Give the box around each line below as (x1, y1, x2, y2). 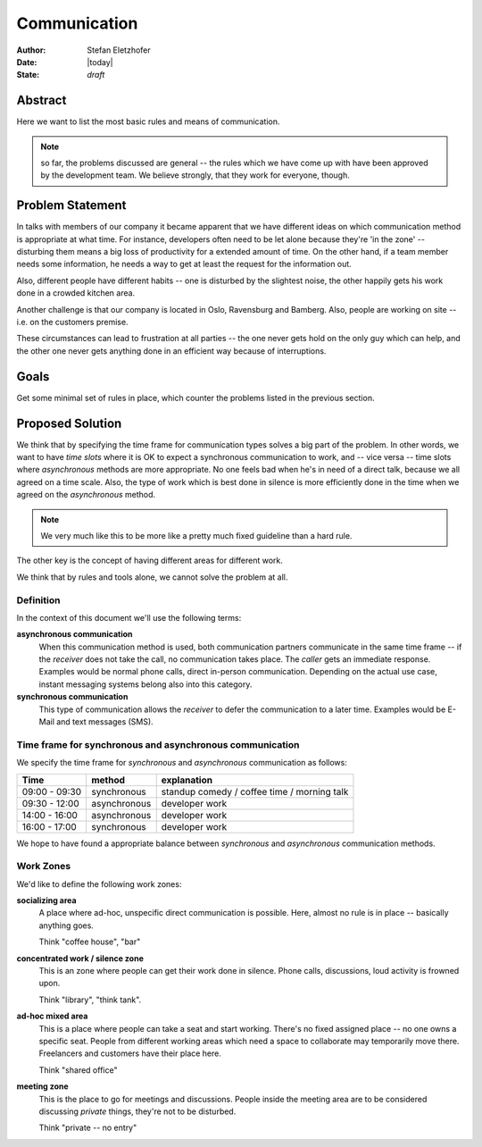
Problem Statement (16, 197, 127, 213)
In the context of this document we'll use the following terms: (16, 612, 242, 623)
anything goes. (38, 920, 94, 931)
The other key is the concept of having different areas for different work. (16, 555, 283, 566)
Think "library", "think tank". (38, 994, 142, 1005)
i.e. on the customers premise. (16, 317, 129, 328)
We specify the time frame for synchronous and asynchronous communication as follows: (16, 758, 347, 768)
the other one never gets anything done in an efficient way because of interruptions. (16, 345, 327, 356)
